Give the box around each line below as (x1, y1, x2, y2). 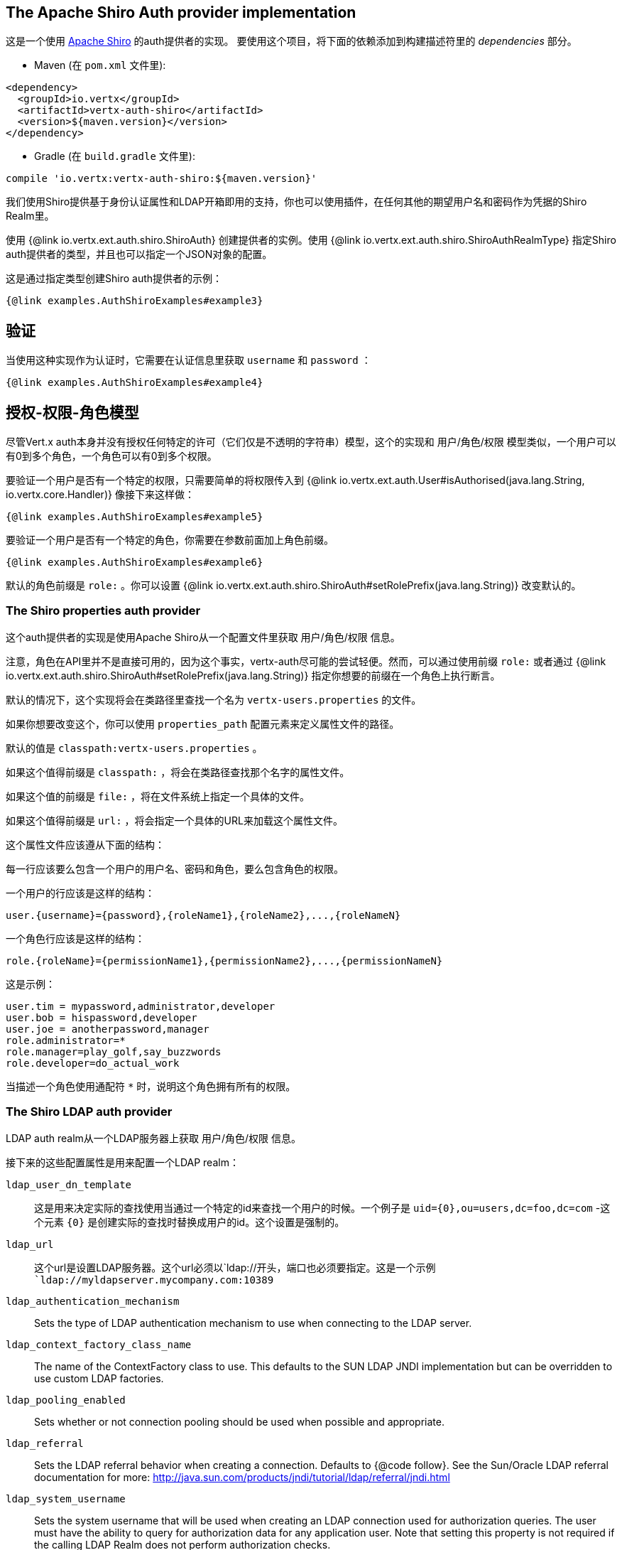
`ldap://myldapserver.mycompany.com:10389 (34, 1274, 274, 1286)
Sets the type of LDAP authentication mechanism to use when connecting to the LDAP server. (34, 1316, 472, 1329)
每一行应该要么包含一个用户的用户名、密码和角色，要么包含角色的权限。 (6, 862, 344, 875)
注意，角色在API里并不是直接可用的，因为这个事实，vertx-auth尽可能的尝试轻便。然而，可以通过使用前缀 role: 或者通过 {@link (6, 655, 606, 667)
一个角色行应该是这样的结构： (6, 932, 145, 944)
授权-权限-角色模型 (6, 403, 139, 421)
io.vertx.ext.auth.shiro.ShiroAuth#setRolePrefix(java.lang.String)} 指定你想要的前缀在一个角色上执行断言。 (6, 669, 501, 682)
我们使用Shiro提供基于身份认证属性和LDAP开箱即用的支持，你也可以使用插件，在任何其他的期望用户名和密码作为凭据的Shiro (6, 195, 587, 208)
